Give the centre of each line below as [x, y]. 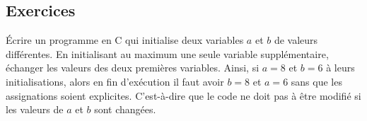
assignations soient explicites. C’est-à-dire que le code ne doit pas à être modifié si [183, 95]
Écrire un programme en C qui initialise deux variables [125, 40]
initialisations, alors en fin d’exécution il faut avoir [115, 81]
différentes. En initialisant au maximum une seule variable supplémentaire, [167, 53]
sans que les [316, 81]
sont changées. [125, 109]
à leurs [340, 68]
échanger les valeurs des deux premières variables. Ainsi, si [133, 68]
